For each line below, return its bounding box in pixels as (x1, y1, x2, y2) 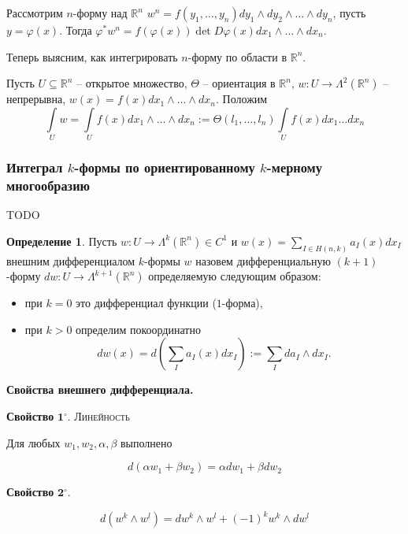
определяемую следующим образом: (148, 268, 321, 284)
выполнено (120, 434, 172, 451)
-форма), (221, 295, 263, 311)
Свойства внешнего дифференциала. (6, 381, 194, 398)
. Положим (216, 91, 268, 107)
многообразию (6, 175, 91, 195)
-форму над (72, 5, 128, 20)
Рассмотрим (6, 5, 63, 20)
